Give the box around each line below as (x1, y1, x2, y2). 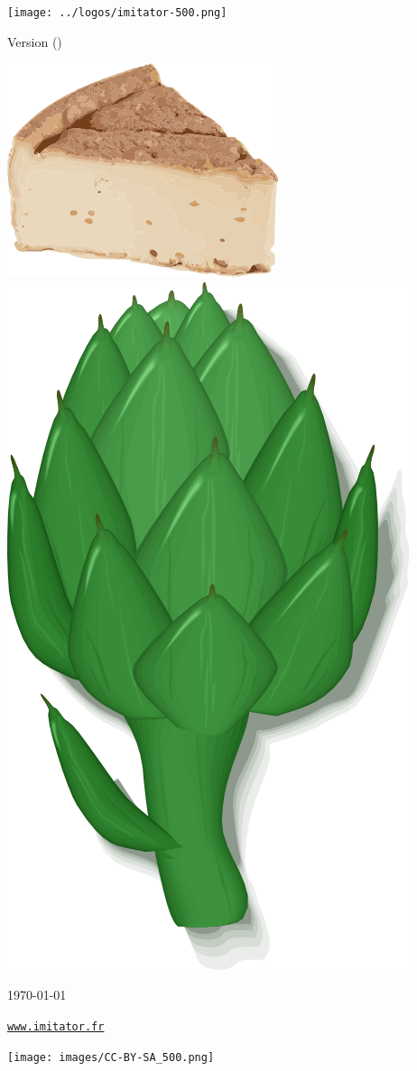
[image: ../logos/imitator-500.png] (7, 6, 227, 19)
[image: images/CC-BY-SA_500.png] (7, 1050, 215, 1064)
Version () (7, 32, 62, 51)
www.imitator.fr (7, 1020, 105, 1034)
